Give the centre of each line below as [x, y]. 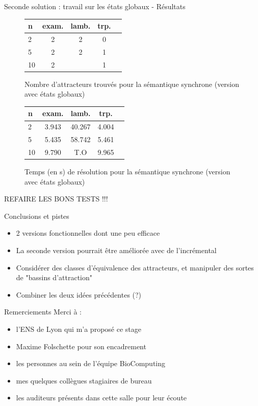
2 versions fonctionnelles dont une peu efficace [88, 233]
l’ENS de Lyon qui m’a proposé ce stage [79, 329]
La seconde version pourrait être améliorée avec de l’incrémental [116, 250]
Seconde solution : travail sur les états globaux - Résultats [95, 6]
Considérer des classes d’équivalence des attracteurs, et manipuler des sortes [135, 267]
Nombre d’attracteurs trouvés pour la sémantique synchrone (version [132, 84]
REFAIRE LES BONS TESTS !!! [56, 199]
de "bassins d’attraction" [54, 277]
